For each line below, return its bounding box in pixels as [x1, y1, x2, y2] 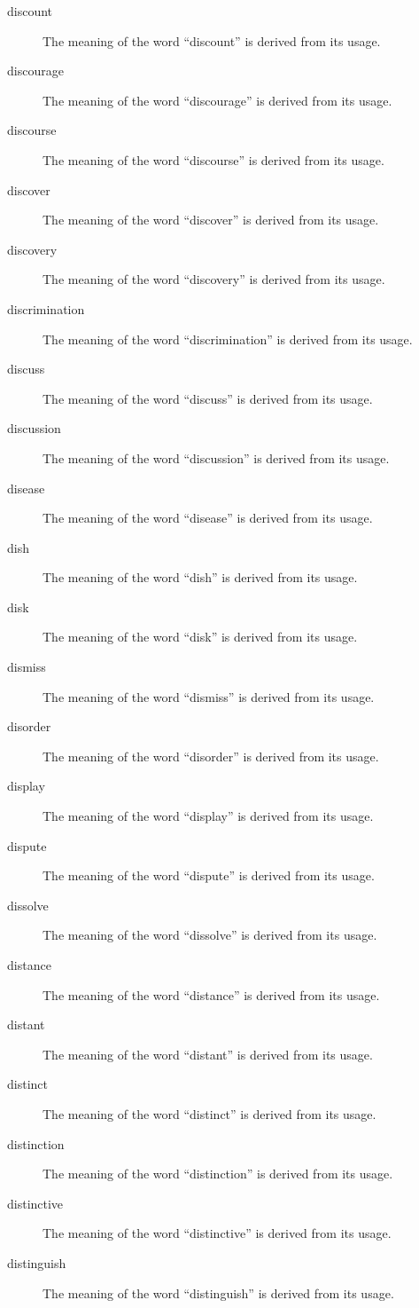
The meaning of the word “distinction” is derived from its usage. [43, 1164, 393, 1183]
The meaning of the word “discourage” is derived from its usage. [43, 91, 392, 109]
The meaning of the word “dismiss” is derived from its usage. [43, 687, 375, 705]
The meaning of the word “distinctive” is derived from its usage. [43, 1224, 392, 1242]
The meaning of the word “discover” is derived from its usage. [43, 210, 379, 229]
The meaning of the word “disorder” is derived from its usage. [43, 746, 379, 765]
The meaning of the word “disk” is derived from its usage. [43, 627, 358, 646]
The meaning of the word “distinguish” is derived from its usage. [43, 1283, 394, 1302]
